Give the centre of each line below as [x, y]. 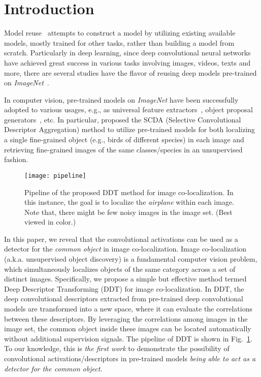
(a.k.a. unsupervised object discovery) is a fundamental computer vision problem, [131, 259]
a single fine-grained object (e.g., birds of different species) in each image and [124, 139]
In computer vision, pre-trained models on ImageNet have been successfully [121, 99]
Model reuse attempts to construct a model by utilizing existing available [120, 33]
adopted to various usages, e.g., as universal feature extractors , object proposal [129, 109]
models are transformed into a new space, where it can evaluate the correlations [128, 309]
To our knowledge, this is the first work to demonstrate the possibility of [117, 348]
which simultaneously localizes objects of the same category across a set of [120, 269]
